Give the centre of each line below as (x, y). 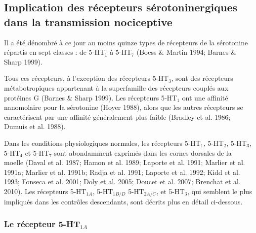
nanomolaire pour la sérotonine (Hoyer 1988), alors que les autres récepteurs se (124, 107)
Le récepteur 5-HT (42, 223)
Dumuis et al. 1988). (35, 126)
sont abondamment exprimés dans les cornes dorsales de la (143, 152)
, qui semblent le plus (220, 191)
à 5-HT (121, 52)
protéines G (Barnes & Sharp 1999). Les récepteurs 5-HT (91, 97)
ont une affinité (205, 97)
